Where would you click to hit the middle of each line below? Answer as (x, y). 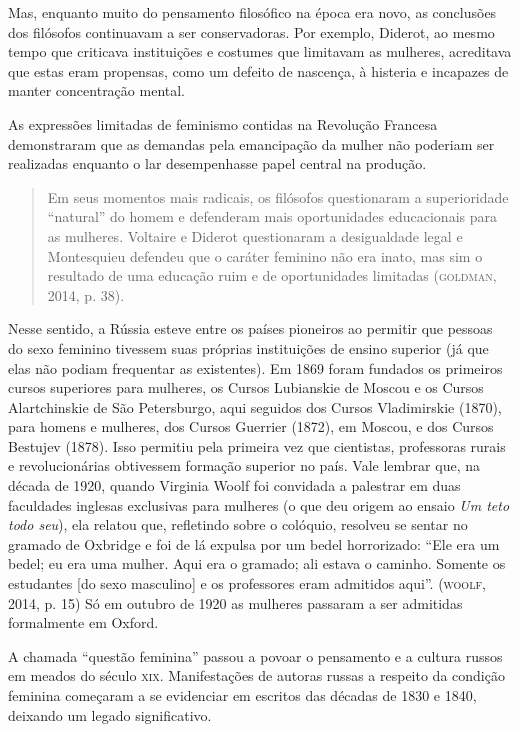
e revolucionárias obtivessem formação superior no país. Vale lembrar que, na (244, 465)
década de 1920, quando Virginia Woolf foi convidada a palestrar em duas (234, 485)
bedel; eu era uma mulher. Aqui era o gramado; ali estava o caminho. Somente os (257, 563)
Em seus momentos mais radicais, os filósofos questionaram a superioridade (278, 196)
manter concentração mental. (97, 90)
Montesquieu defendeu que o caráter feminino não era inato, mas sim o (265, 255)
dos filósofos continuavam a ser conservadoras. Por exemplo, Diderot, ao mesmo (251, 31)
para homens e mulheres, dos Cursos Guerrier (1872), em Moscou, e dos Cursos (251, 426)
